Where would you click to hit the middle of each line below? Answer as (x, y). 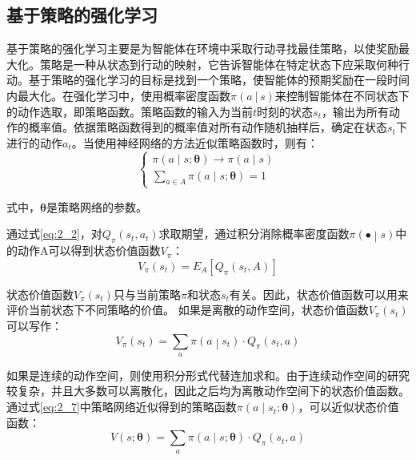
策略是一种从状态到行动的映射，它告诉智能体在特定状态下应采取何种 (219, 64)
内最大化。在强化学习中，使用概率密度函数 (118, 95)
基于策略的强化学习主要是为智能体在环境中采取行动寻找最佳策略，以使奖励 (202, 48)
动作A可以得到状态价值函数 (89, 250)
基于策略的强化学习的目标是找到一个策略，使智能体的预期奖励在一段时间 (219, 80)
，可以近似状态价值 (348, 407)
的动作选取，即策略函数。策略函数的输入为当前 (130, 111)
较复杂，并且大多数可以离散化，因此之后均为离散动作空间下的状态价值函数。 (208, 391)
